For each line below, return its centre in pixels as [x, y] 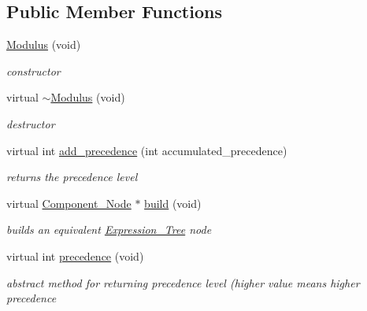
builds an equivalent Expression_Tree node [109, 230]
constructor [33, 70]
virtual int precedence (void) [75, 255]
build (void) [173, 203]
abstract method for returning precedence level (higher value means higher [183, 282]
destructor [31, 123]
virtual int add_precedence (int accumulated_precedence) [147, 150]
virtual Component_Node [69, 203]
